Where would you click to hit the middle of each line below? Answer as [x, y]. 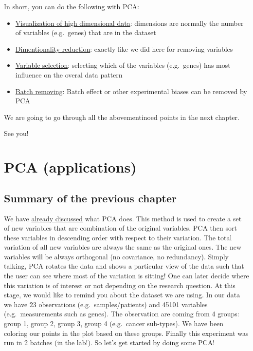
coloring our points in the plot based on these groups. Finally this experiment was [126, 333]
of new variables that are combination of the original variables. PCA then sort [120, 228]
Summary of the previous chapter [90, 198]
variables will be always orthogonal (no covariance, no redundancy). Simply [116, 256]
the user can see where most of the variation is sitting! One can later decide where [126, 276]
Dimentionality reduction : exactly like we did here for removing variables [124, 49]
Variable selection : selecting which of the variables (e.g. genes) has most [123, 65]
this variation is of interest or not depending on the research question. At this [120, 285]
